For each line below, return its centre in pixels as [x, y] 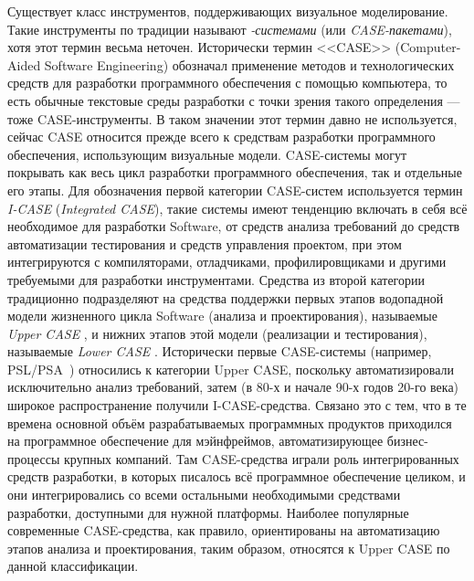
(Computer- [428, 47]
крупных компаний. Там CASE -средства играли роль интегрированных [262, 458]
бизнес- [407, 441]
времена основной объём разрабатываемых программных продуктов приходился [230, 423]
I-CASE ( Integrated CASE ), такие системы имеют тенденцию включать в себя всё [237, 208]
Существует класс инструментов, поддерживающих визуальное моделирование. [228, 11]
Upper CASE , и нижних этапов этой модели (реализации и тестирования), [217, 333]
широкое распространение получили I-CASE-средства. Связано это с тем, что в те [237, 405]
